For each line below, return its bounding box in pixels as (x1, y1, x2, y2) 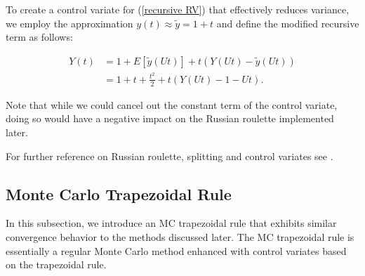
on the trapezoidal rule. (6, 257, 107, 272)
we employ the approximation (6, 15, 133, 30)
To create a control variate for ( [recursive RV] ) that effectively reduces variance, (6, 2, 350, 16)
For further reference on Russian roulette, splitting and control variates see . (6, 148, 333, 163)
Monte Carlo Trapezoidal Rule (6, 183, 232, 204)
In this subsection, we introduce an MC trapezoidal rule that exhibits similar (6, 216, 337, 230)
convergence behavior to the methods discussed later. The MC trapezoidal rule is (6, 229, 354, 244)
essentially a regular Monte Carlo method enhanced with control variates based (6, 243, 347, 258)
